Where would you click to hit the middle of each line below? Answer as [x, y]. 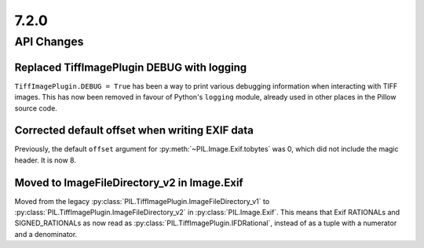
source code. [36, 108]
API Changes [49, 42]
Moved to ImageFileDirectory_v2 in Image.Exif [129, 182]
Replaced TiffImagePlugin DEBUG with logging [131, 67]
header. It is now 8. [45, 160]
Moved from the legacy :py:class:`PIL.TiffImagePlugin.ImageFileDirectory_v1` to [142, 201]
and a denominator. [46, 234]
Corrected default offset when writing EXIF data [134, 131]
